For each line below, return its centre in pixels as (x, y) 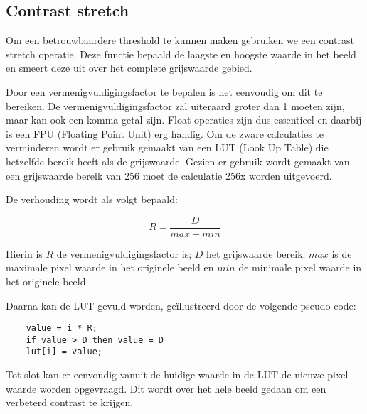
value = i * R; (62, 328)
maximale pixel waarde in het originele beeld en (110, 267)
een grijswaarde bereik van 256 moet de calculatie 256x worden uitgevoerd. (169, 175)
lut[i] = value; (64, 352)
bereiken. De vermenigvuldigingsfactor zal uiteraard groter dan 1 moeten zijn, (175, 105)
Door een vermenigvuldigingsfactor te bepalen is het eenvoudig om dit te (164, 91)
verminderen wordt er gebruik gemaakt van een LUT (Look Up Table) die (167, 147)
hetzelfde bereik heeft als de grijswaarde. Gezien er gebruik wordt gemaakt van (178, 161)
